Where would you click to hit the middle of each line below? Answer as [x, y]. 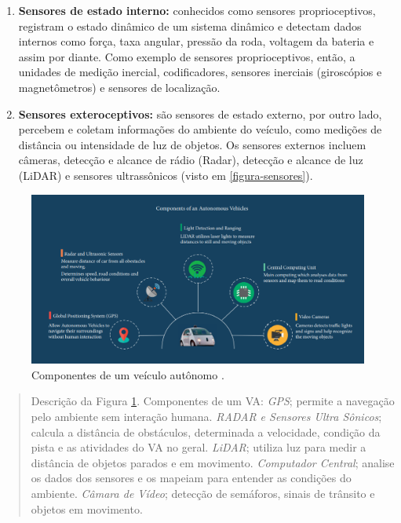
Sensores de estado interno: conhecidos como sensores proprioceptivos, [197, 10]
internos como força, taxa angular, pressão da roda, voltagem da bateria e [196, 41]
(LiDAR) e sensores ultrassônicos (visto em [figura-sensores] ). [166, 175]
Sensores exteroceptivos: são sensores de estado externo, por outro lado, [200, 113]
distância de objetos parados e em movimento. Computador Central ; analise [213, 462]
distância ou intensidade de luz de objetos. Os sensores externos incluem [192, 144]
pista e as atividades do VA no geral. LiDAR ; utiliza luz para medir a [199, 447]
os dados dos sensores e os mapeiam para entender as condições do [191, 478]
